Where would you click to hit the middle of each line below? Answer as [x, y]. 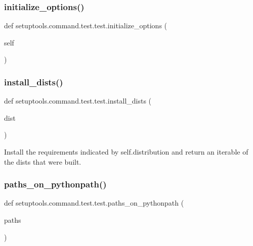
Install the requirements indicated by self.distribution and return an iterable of [126, 152]
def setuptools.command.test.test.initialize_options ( [86, 26]
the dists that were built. [43, 161]
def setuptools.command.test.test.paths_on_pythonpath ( [94, 203]
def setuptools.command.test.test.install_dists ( [78, 101]
